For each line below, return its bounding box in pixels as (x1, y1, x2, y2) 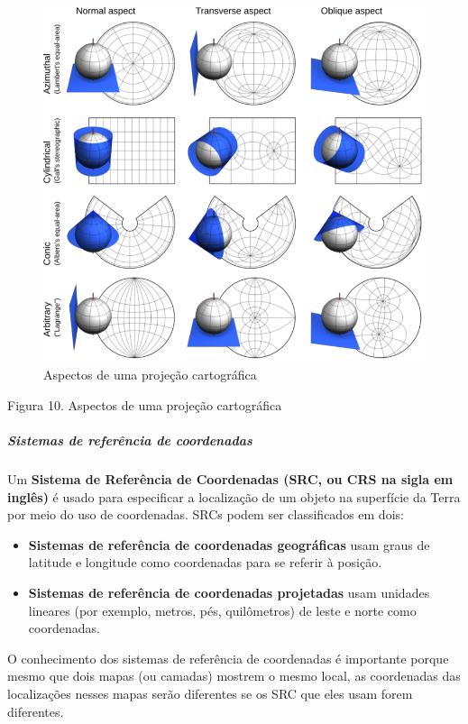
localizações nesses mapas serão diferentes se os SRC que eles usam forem (7, 683, 413, 702)
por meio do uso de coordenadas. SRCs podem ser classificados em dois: (7, 505, 404, 524)
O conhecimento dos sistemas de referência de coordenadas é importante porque (7, 648, 449, 667)
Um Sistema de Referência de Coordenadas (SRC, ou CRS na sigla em (7, 469, 454, 488)
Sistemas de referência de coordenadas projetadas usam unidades (28, 582, 430, 601)
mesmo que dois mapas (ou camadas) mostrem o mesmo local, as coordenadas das (7, 666, 461, 685)
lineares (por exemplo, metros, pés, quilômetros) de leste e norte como (28, 600, 417, 619)
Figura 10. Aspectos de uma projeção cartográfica (7, 395, 282, 414)
